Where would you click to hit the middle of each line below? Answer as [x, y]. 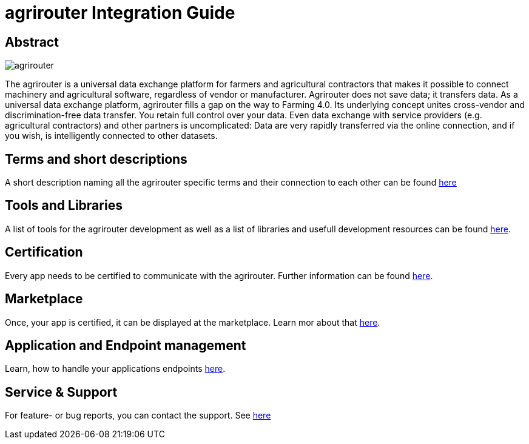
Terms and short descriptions [96, 159]
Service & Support [61, 392]
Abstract [32, 42]
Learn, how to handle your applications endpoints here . [115, 369]
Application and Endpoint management [126, 345]
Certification [44, 252]
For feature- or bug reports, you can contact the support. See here [138, 415]
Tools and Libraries [64, 206]
